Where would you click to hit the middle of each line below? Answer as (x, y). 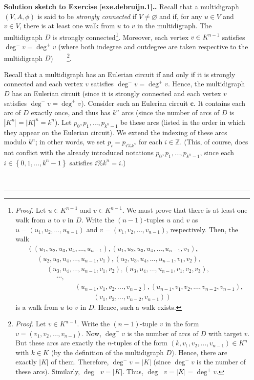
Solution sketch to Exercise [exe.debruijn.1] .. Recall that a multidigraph (122, 6)
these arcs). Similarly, (48, 371)
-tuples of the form (139, 343)
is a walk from (37, 307)
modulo (15, 142)
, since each (217, 152)
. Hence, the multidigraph (207, 84)
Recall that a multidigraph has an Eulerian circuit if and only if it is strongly (120, 74)
